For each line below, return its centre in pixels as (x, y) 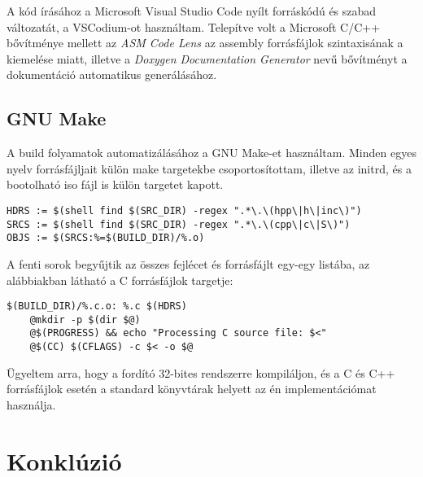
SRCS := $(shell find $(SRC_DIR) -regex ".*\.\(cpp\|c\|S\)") (179, 224)
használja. (31, 404)
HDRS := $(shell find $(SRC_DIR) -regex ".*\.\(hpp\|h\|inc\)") (184, 210)
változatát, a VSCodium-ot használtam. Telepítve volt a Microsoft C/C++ (194, 26)
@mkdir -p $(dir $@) (85, 319)
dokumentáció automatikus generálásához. (112, 74)
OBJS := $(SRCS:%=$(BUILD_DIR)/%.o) (106, 238)
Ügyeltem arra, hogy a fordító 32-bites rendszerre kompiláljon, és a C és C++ (201, 372)
